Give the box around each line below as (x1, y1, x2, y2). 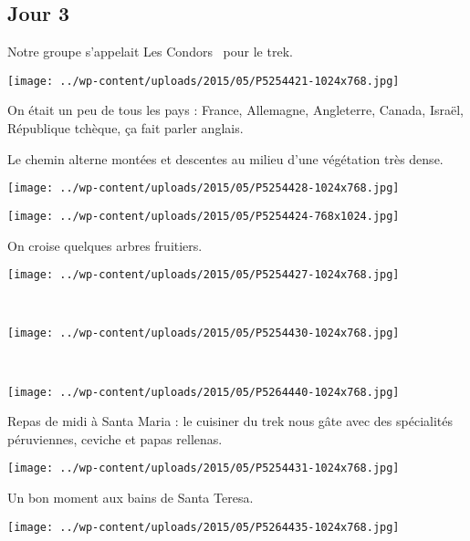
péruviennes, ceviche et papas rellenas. (7, 429, 223, 448)
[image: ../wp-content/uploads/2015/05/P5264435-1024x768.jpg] (7, 520, 400, 534)
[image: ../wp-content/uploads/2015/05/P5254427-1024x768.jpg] (7, 268, 400, 282)
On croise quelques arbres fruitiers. (7, 235, 203, 255)
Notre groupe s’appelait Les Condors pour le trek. (7, 42, 293, 61)
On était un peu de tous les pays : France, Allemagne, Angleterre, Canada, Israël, (7, 100, 464, 120)
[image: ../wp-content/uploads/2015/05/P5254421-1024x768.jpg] (7, 74, 400, 88)
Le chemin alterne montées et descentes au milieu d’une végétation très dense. (7, 149, 444, 168)
